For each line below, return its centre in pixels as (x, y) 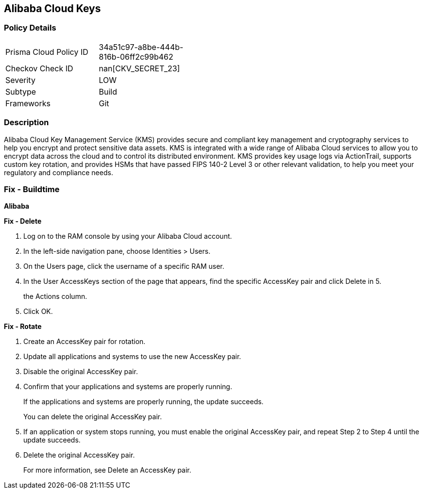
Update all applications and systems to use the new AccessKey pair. (132, 357)
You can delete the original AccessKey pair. (93, 417)
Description (26, 123)
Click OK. (38, 312)
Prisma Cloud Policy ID (47, 52)
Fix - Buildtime (32, 189)
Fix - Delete (23, 221)
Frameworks (28, 103)
